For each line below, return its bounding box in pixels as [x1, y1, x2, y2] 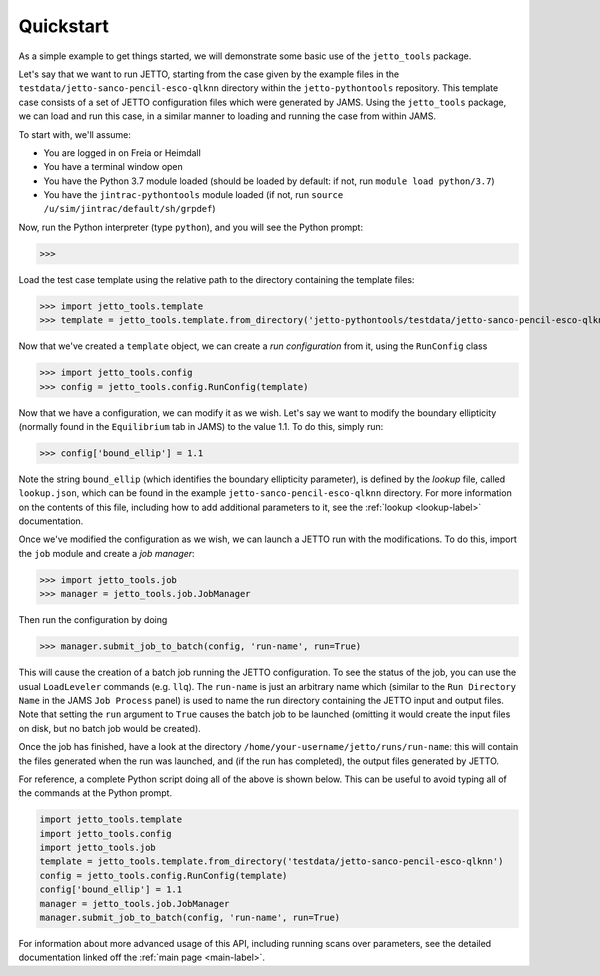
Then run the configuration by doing [18, 614, 168, 626]
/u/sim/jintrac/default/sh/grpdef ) [43, 203, 216, 215]
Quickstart [18, 15, 110, 37]
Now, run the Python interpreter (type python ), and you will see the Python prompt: [18, 221, 364, 233]
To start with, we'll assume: [18, 128, 132, 140]
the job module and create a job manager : [18, 547, 195, 559]
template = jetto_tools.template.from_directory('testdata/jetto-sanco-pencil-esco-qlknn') [39, 856, 504, 867]
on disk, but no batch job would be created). [18, 722, 202, 734]
